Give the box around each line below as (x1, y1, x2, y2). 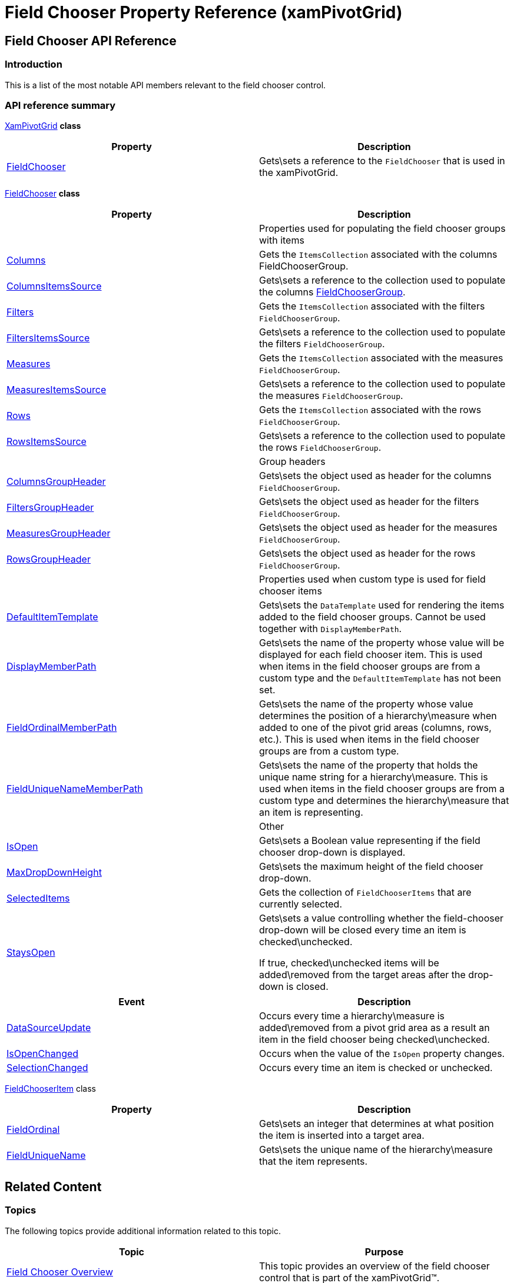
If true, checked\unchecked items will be (259, 957, 439, 969)
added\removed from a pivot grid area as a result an (259, 1022, 490, 1034)
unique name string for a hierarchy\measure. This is (259, 771, 488, 783)
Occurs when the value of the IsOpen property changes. (259, 1048, 505, 1060)
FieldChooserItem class (5, 1083, 96, 1094)
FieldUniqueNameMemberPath (6, 783, 143, 795)
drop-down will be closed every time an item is (259, 924, 466, 936)
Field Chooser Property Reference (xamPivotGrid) (5, 2, 403, 22)
